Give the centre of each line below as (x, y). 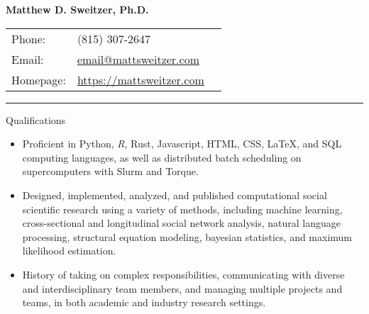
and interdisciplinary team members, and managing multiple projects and (182, 288)
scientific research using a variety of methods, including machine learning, (182, 209)
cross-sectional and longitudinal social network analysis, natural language (182, 223)
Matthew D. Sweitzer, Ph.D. (77, 9)
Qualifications (36, 119)
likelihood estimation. (69, 251)
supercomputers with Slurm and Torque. (110, 171)
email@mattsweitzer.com (138, 59)
